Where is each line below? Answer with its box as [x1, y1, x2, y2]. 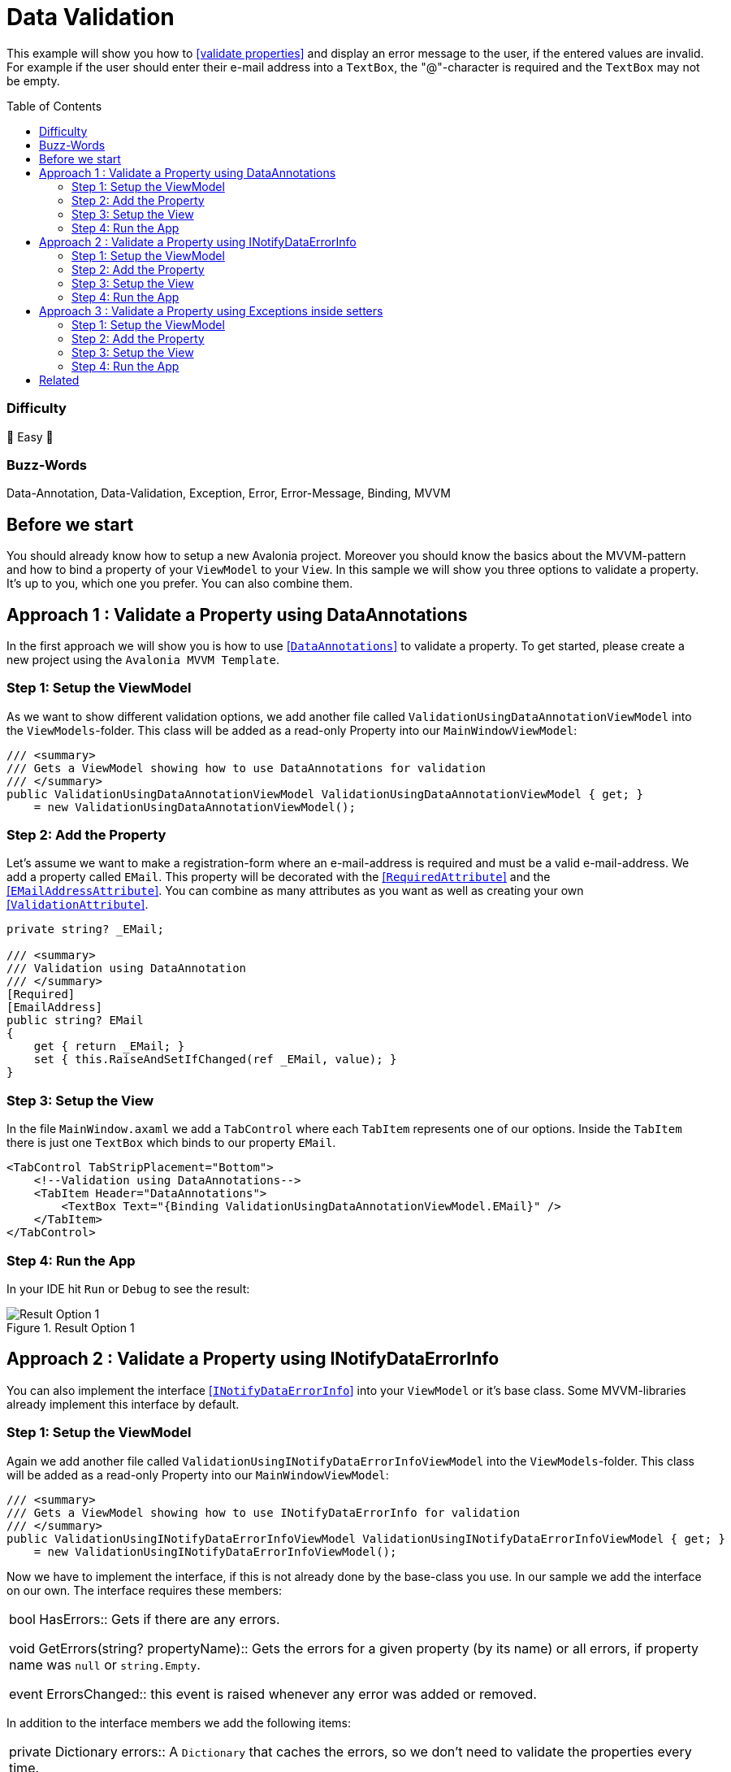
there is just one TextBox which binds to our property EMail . [6, 1136, 336, 1150]
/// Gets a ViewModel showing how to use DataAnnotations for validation [6, 761, 487, 775]
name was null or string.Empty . [9, 1656, 201, 1673]
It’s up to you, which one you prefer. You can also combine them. [6, 576, 353, 591]
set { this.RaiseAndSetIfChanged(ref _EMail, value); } [33, 1053, 397, 1066]
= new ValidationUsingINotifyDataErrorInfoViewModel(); [33, 1544, 397, 1558]
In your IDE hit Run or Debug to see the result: [6, 1281, 250, 1296]
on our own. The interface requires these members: [6, 1583, 283, 1597]
